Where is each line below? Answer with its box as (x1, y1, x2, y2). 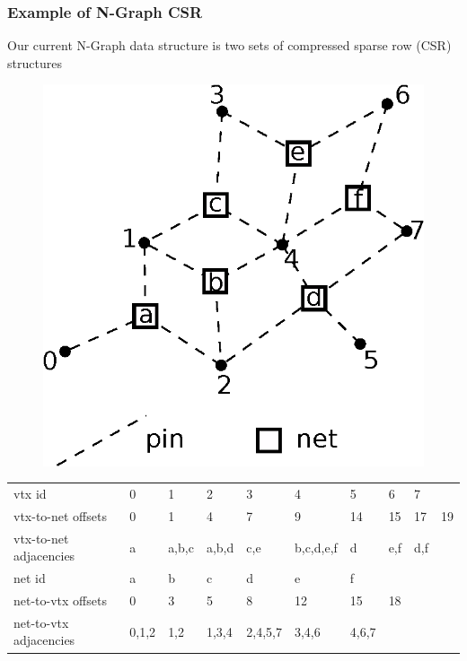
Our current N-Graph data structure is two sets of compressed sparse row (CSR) (7, 36, 452, 55)
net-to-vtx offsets (13, 590, 107, 609)
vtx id (13, 484, 47, 503)
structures (7, 53, 62, 72)
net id (13, 569, 46, 587)
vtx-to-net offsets (13, 506, 107, 525)
